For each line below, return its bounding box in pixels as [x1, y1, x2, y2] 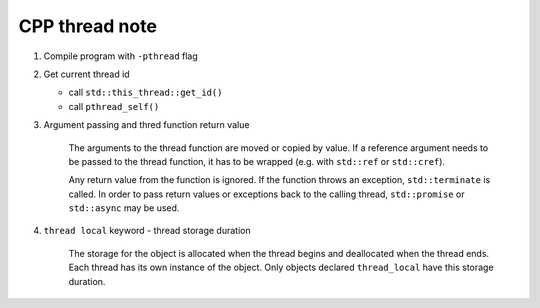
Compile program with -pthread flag [43, 50, 199, 62]
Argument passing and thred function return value [43, 119, 250, 131]
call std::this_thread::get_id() [68, 86, 223, 99]
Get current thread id [43, 68, 130, 80]
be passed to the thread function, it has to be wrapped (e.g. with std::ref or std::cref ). [68, 155, 445, 167]
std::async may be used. [68, 202, 180, 214]
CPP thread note [18, 15, 157, 37]
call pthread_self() [68, 100, 160, 112]
